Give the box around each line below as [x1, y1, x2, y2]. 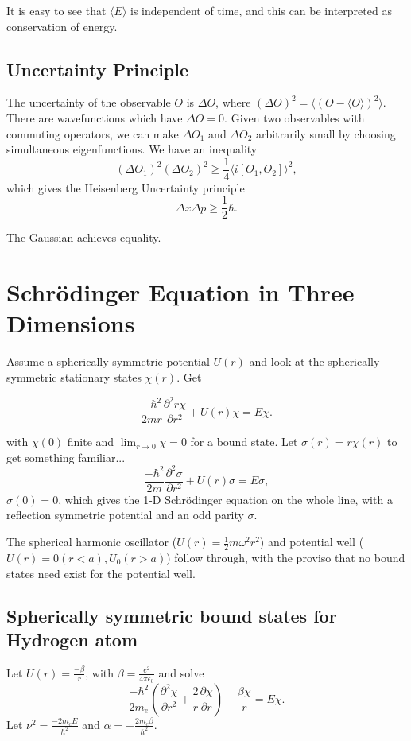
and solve [158, 664, 204, 681]
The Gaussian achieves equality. [6, 229, 161, 246]
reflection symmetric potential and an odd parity [6, 506, 244, 523]
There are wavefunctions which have [6, 109, 183, 126]
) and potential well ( [259, 533, 364, 550]
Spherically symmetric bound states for [6, 603, 337, 628]
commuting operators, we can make [6, 125, 179, 142]
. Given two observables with [224, 109, 365, 126]
